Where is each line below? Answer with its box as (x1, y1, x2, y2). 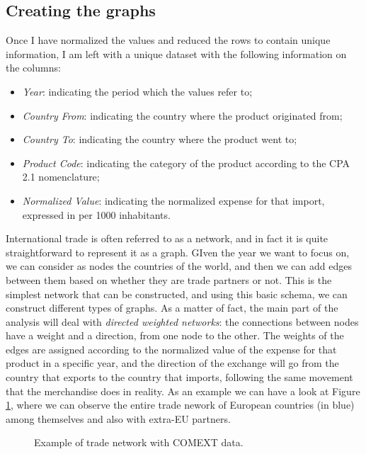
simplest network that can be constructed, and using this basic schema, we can (6, 286, 348, 301)
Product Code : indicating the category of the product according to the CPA (22, 155, 350, 170)
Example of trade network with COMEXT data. (34, 435, 244, 450)
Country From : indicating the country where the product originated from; (22, 108, 343, 123)
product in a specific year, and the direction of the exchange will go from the (6, 356, 339, 370)
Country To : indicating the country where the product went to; (22, 132, 297, 147)
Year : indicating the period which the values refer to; (22, 84, 253, 98)
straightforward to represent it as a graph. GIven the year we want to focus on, (6, 244, 350, 259)
